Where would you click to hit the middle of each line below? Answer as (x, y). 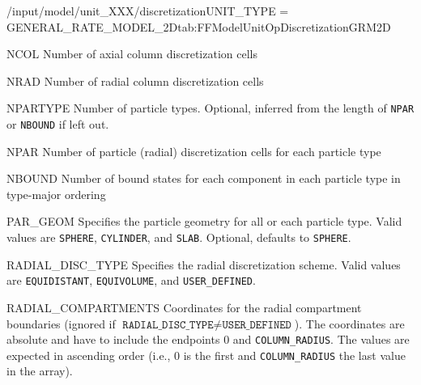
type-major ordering (56, 194)
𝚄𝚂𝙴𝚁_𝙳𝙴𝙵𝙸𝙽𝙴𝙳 (257, 325)
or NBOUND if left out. (58, 124)
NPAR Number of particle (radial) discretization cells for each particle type (194, 151)
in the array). (40, 371)
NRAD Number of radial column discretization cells (135, 80)
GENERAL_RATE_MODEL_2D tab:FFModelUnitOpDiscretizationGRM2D (199, 26)
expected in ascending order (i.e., (89, 355)
